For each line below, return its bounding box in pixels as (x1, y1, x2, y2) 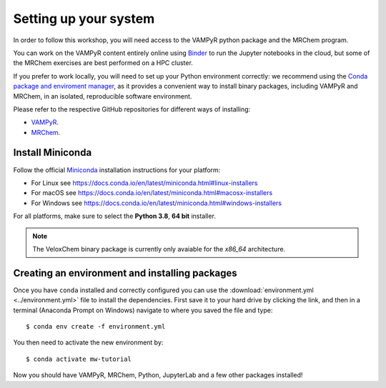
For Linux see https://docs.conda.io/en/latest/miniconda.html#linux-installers (31, 179, 258, 187)
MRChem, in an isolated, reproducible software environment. (13, 91, 192, 100)
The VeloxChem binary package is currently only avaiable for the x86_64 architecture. (32, 244, 286, 253)
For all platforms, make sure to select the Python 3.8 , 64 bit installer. (13, 212, 216, 221)
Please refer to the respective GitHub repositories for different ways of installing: (13, 104, 251, 114)
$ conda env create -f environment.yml (26, 322, 166, 330)
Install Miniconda (13, 146, 92, 159)
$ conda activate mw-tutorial (26, 354, 132, 363)
